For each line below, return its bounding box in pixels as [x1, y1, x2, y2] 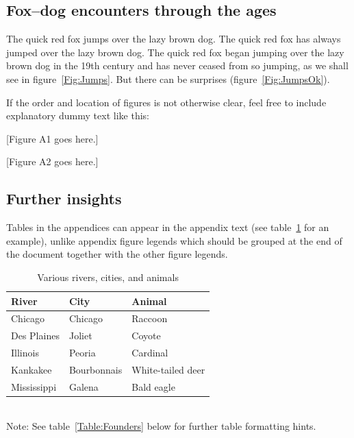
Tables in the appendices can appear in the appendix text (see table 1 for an [6, 220, 329, 234]
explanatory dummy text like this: [6, 108, 149, 123]
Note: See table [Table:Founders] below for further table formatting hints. [6, 419, 316, 433]
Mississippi [11, 379, 57, 393]
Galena [68, 379, 99, 393]
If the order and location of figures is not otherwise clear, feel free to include [6, 95, 327, 109]
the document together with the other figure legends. [6, 247, 228, 261]
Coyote [131, 328, 161, 343]
